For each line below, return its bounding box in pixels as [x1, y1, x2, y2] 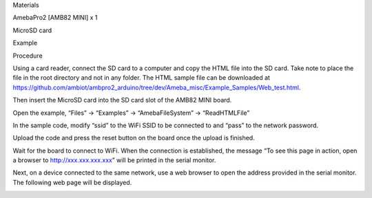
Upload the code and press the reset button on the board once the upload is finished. [12, 134, 255, 142]
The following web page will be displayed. [12, 178, 132, 186]
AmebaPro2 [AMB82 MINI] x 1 [12, 14, 98, 22]
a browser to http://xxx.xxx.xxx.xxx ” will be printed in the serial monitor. [12, 156, 216, 164]
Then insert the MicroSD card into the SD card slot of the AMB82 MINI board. [12, 96, 232, 104]
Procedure [12, 52, 43, 60]
